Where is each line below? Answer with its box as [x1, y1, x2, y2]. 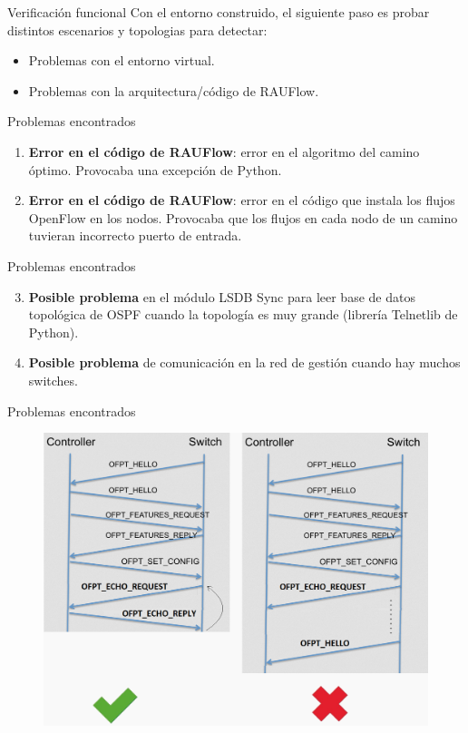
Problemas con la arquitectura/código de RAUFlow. [28, 81, 319, 100]
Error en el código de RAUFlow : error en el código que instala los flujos [28, 191, 455, 210]
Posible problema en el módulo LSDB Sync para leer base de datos [28, 287, 415, 306]
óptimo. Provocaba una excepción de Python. [28, 160, 282, 179]
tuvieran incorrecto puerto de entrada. [28, 226, 242, 245]
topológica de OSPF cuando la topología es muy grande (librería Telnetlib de [28, 305, 458, 324]
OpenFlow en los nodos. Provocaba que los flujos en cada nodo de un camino [28, 208, 458, 227]
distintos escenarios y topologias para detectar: [7, 20, 268, 39]
